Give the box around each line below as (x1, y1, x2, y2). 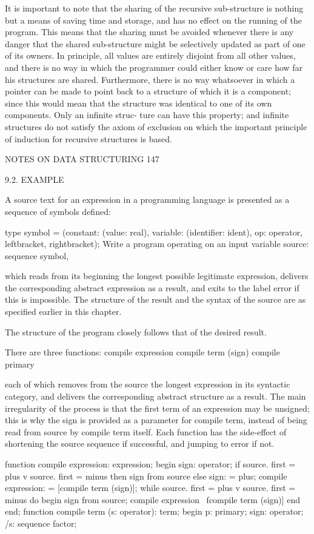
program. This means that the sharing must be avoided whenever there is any (5, 25, 294, 38)
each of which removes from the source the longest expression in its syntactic (5, 378, 290, 391)
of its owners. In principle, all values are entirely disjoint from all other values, (5, 49, 296, 62)
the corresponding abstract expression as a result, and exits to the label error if (5, 281, 299, 294)
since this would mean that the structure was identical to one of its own (5, 96, 272, 109)
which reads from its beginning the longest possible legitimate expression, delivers (5, 269, 309, 282)
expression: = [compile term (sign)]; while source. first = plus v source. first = (5, 481, 296, 494)
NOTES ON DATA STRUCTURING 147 (5, 153, 159, 165)
